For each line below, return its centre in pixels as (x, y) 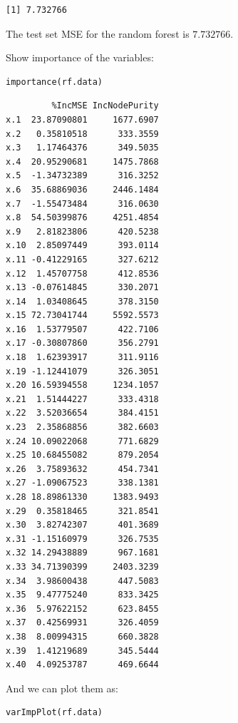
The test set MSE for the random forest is (98, 33)
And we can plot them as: (62, 688)
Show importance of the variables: (80, 57)
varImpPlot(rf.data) (55, 713)
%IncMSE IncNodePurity (105, 106)
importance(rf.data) (55, 82)
